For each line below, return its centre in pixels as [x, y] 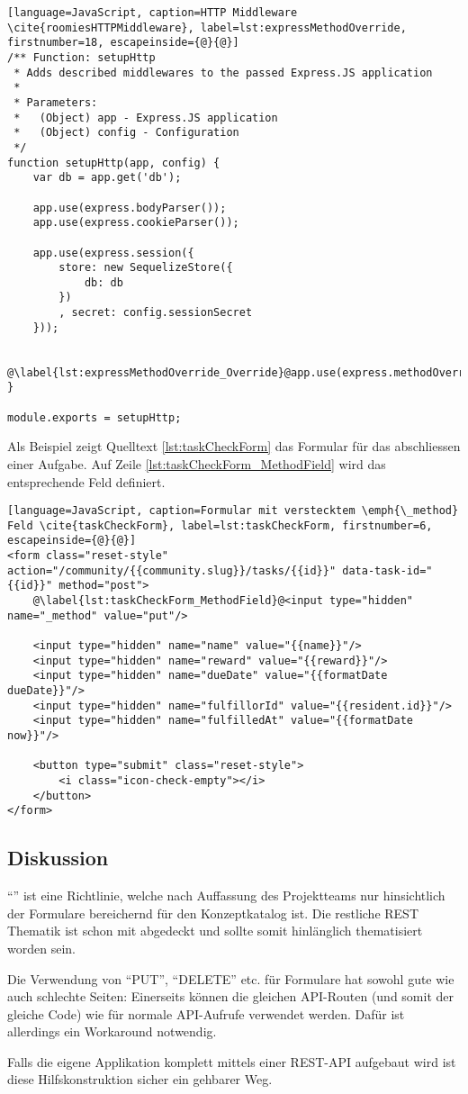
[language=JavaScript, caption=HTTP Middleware [153, 13]
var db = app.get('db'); [107, 178]
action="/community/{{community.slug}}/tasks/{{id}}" [172, 570]
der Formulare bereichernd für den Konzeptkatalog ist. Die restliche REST [213, 913]
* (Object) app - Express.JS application [146, 118]
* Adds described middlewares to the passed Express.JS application [223, 72]
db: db [103, 282]
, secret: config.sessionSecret [156, 313]
